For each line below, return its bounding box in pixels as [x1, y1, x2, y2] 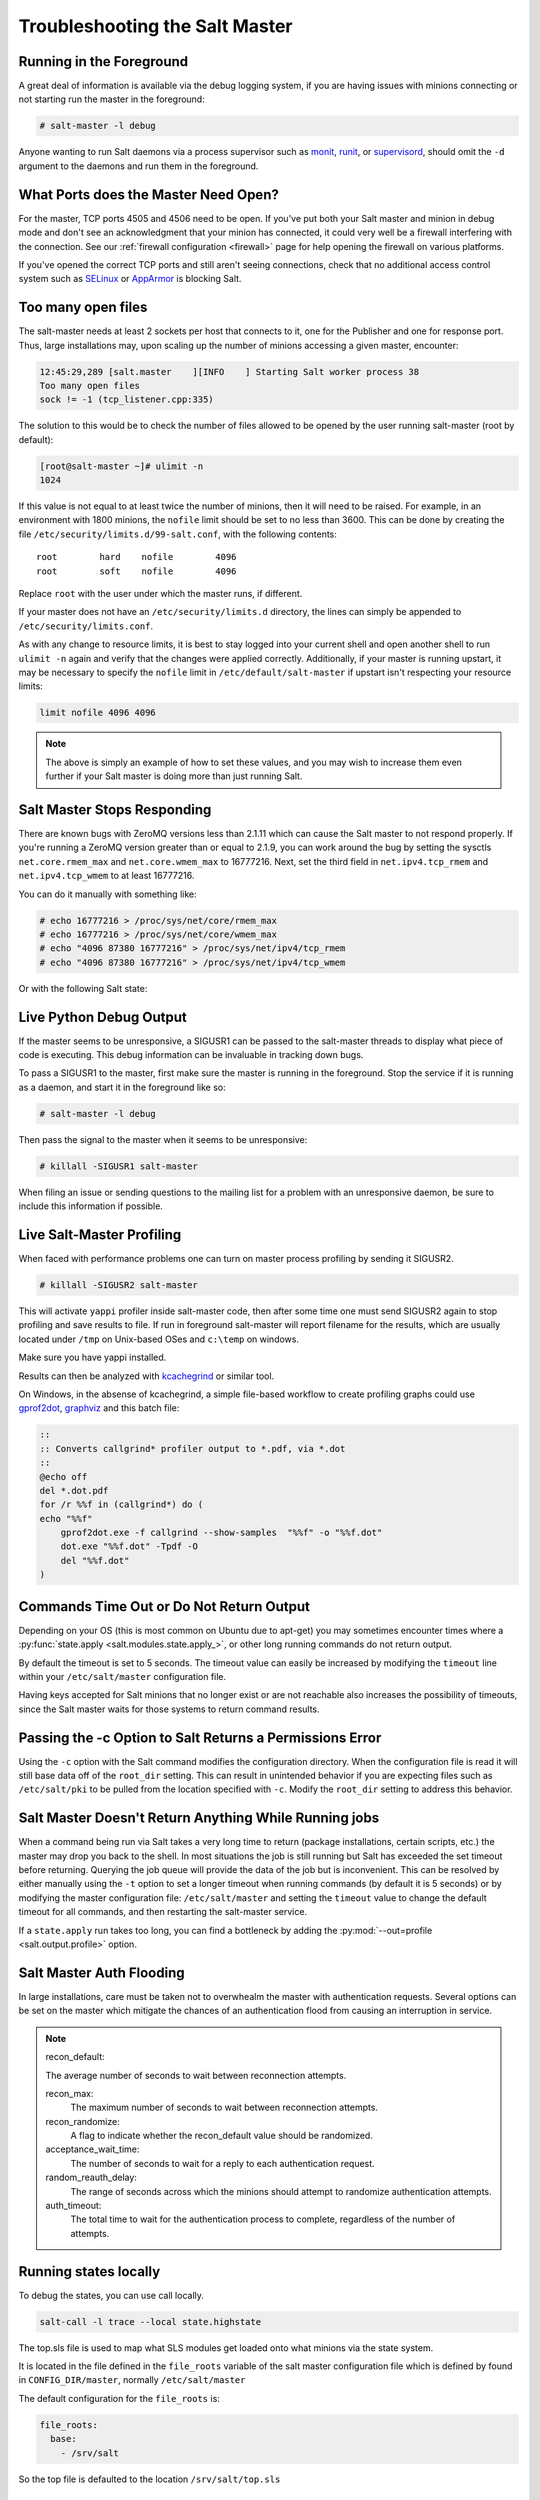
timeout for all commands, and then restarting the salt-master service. [18, 1906, 308, 1918]
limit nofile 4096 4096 [39, 707, 157, 719]
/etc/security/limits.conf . [18, 620, 154, 632]
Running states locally [18, 2263, 161, 2280]
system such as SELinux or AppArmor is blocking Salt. [18, 273, 242, 285]
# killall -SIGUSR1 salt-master [39, 1160, 199, 1172]
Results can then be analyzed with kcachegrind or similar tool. [18, 1370, 275, 1382]
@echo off [39, 1471, 88, 1482]
